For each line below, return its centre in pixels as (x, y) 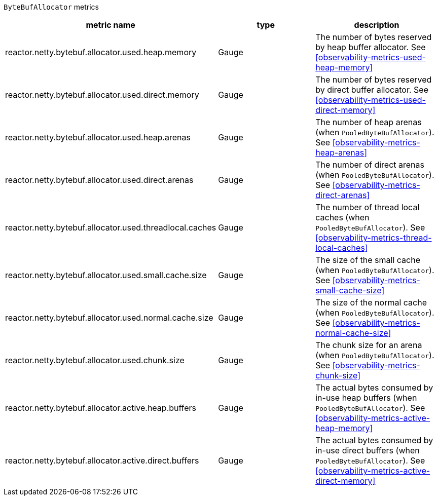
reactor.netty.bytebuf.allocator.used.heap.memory (101, 52)
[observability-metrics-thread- (374, 238)
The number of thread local (368, 207)
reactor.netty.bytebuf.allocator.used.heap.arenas (98, 137)
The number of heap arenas (369, 122)
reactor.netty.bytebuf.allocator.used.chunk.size (95, 360)
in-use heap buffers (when (366, 398)
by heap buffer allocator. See (371, 47)
